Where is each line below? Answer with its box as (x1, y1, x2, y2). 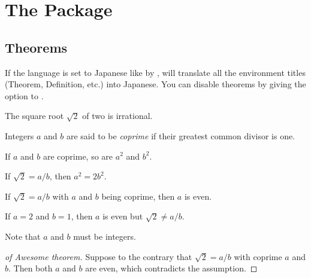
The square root (5, 109, 64, 122)
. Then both (8, 262, 53, 274)
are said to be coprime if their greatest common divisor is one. (66, 129, 295, 142)
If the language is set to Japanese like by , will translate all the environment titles (5, 66, 306, 78)
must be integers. (73, 230, 136, 242)
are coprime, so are (43, 149, 113, 162)
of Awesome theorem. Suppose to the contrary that (5, 250, 192, 262)
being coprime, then (101, 190, 175, 202)
